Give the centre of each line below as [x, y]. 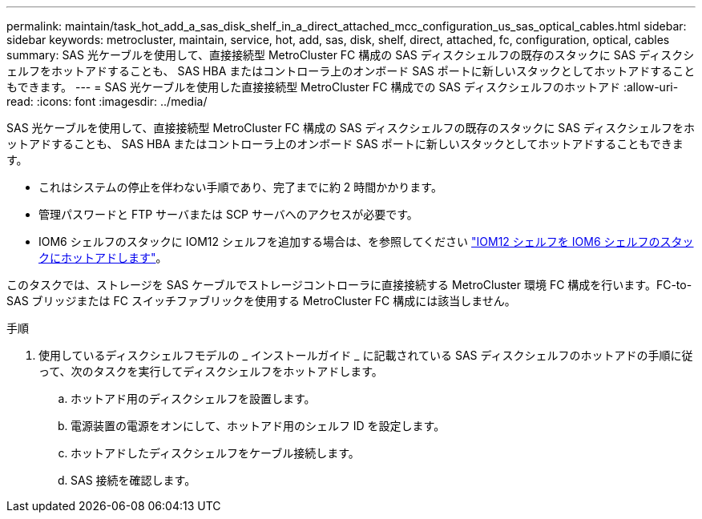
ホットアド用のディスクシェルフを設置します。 [193, 398]
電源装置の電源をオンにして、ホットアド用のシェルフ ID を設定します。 [258, 426]
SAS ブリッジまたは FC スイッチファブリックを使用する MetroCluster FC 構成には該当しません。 [261, 301]
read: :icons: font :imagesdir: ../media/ [107, 101]
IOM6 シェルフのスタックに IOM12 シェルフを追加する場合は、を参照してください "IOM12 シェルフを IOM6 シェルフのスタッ [366, 241]
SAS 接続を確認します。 [133, 480]
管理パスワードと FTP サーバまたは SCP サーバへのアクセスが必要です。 [228, 214]
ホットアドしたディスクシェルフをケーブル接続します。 [215, 453]
